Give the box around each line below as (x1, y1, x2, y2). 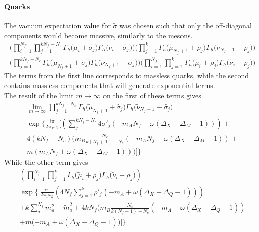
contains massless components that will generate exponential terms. (4, 80, 215, 91)
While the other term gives (4, 156, 88, 167)
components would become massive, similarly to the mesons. (4, 30, 193, 41)
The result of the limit (4, 90, 74, 100)
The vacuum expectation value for (4, 20, 111, 31)
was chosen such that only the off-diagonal (119, 20, 252, 31)
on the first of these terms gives (102, 90, 201, 100)
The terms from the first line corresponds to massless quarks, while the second (4, 70, 249, 80)
